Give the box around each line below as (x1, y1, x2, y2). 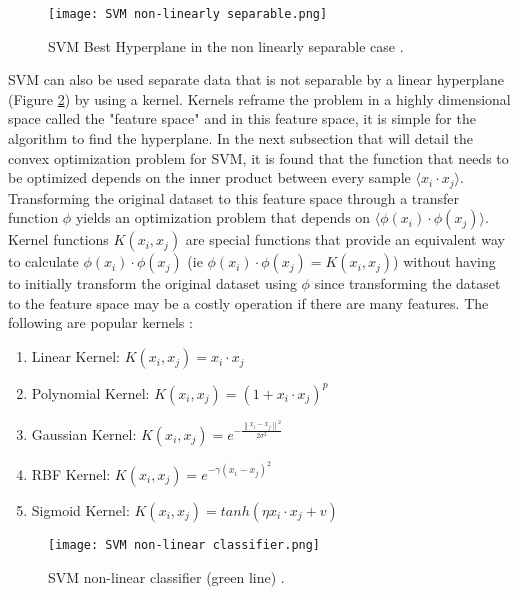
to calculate (8, 251, 79, 272)
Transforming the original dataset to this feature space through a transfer (8, 187, 460, 208)
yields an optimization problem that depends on (75, 207, 371, 228)
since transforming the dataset (314, 273, 501, 294)
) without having (393, 251, 496, 272)
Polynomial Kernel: (31, 382, 150, 403)
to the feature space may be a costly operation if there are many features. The (8, 292, 489, 313)
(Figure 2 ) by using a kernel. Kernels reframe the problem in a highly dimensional (8, 88, 511, 109)
